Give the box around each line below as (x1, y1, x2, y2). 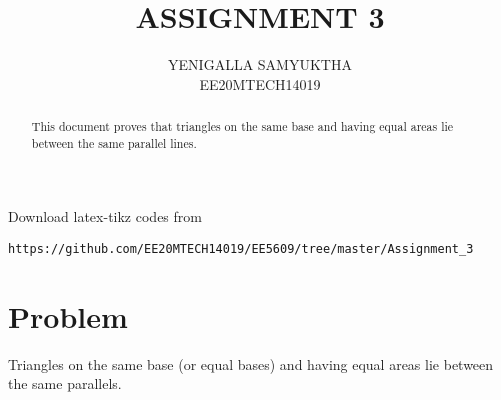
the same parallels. (8, 373, 122, 394)
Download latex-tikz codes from (8, 206, 202, 227)
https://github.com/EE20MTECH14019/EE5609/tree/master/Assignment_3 (8, 242, 474, 257)
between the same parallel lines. (31, 134, 197, 151)
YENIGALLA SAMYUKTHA (168, 54, 352, 75)
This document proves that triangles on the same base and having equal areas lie (31, 118, 454, 135)
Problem (8, 295, 128, 336)
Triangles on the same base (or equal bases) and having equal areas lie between (8, 353, 494, 374)
